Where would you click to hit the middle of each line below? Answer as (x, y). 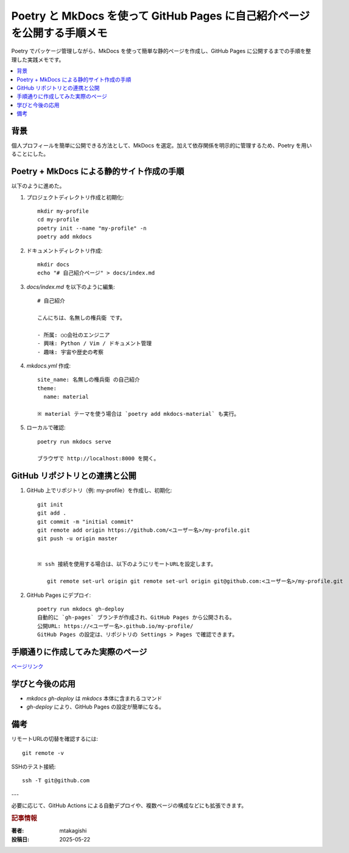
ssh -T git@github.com (56, 781)
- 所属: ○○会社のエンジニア (74, 335)
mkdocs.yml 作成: (49, 365)
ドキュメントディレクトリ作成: (65, 251)
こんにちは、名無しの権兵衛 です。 (82, 318)
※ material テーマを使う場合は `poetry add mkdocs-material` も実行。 (139, 414)
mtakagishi (73, 831)
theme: (47, 388)
